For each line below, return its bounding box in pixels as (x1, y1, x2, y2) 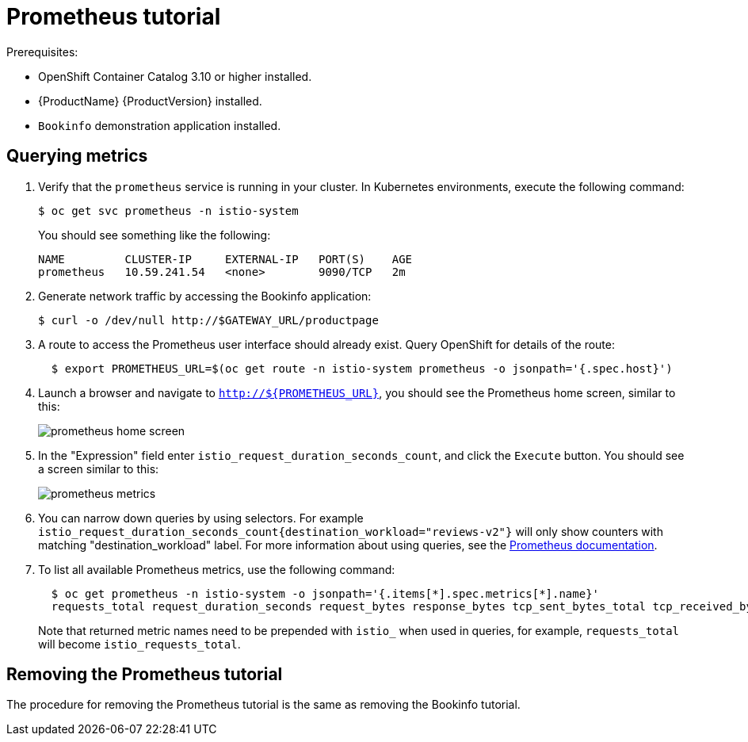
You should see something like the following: (38, 228, 271, 242)
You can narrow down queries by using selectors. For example (38, 511, 364, 525)
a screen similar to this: (38, 461, 159, 476)
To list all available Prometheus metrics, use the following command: (38, 562, 395, 576)
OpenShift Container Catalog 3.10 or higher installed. (38, 69, 312, 83)
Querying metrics (6, 146, 148, 166)
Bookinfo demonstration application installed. (38, 118, 281, 132)
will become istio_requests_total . (38, 637, 241, 651)
